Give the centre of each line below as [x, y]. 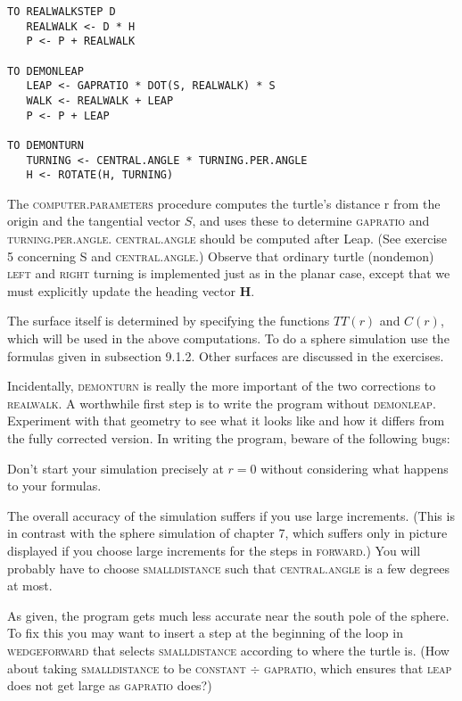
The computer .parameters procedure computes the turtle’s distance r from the [224, 203]
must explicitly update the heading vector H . [131, 290]
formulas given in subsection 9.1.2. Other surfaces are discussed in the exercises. [226, 355]
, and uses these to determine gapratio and [311, 221]
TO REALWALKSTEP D [62, 12]
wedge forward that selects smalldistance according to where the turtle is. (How [228, 650]
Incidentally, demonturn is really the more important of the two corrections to [222, 386]
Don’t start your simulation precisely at [115, 468]
